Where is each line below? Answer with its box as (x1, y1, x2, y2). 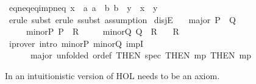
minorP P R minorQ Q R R (26, 25, 179, 38)
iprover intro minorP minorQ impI (9, 37, 144, 49)
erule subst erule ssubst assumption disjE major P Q (9, 13, 236, 26)
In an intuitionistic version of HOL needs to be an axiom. (5, 69, 220, 82)
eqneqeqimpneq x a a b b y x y (9, 1, 158, 13)
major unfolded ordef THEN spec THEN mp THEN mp (30, 49, 252, 61)
